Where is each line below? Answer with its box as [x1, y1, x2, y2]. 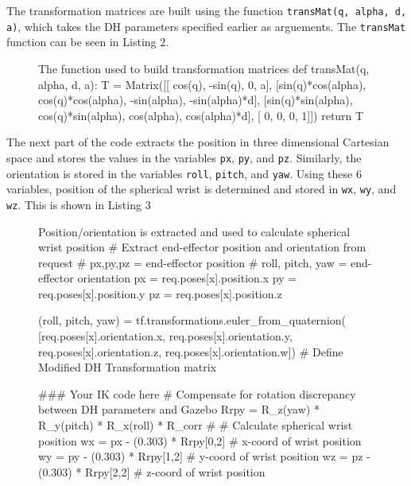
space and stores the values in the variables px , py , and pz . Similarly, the [6, 149, 362, 165]
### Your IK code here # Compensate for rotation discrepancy [38, 385, 356, 402]
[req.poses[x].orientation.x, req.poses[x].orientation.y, [38, 328, 293, 344]
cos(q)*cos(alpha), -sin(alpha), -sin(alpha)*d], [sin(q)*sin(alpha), [38, 91, 353, 108]
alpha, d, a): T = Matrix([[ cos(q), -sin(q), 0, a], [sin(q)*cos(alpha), [38, 76, 366, 92]
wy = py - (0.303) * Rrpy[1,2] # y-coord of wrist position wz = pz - [38, 448, 370, 465]
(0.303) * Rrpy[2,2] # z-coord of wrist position [38, 463, 266, 480]
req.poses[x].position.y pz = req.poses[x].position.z [38, 285, 282, 301]
